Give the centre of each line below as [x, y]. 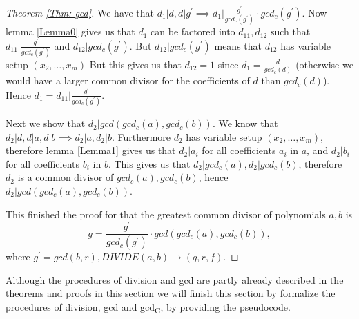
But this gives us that [135, 64]
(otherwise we [324, 64]
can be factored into [193, 31]
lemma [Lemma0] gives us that [70, 31]
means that [238, 45]
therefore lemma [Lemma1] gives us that [91, 150]
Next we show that [46, 123]
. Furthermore [141, 136]
